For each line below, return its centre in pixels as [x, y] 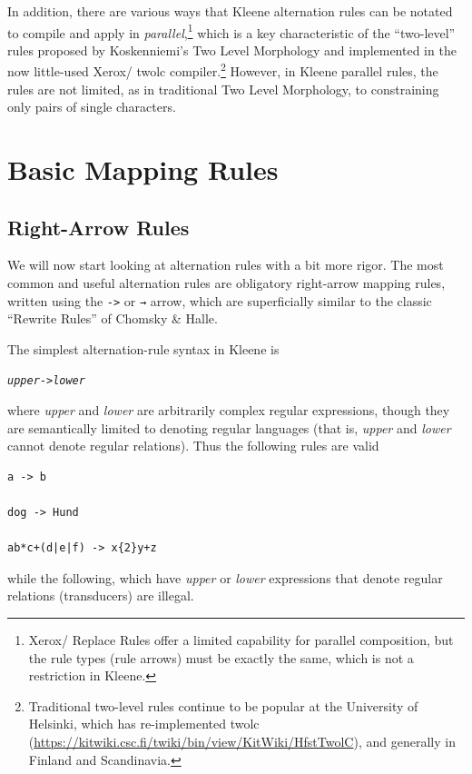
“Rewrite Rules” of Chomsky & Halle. [113, 318]
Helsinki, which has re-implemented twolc [144, 724]
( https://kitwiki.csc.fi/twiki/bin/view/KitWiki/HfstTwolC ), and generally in [242, 742]
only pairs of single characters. [92, 107]
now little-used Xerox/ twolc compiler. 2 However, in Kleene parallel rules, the [223, 70]
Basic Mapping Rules [143, 169]
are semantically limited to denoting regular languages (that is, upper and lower [229, 427]
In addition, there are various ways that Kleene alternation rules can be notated [230, 11]
